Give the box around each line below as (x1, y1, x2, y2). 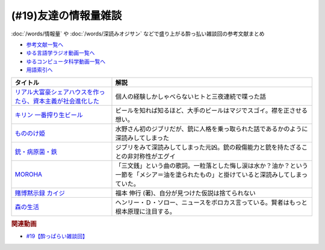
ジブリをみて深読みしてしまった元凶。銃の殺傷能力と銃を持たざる (115, 143, 302, 151)
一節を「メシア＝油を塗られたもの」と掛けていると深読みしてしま (115, 170, 302, 178)
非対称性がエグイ (127, 152, 176, 160)
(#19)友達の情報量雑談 (11, 9, 122, 22)
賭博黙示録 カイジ (14, 189, 66, 197)
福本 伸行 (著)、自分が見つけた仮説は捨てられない (115, 189, 256, 197)
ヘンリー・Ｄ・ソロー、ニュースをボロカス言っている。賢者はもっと (115, 198, 308, 207)
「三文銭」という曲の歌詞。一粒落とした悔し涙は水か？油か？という (115, 161, 308, 169)
